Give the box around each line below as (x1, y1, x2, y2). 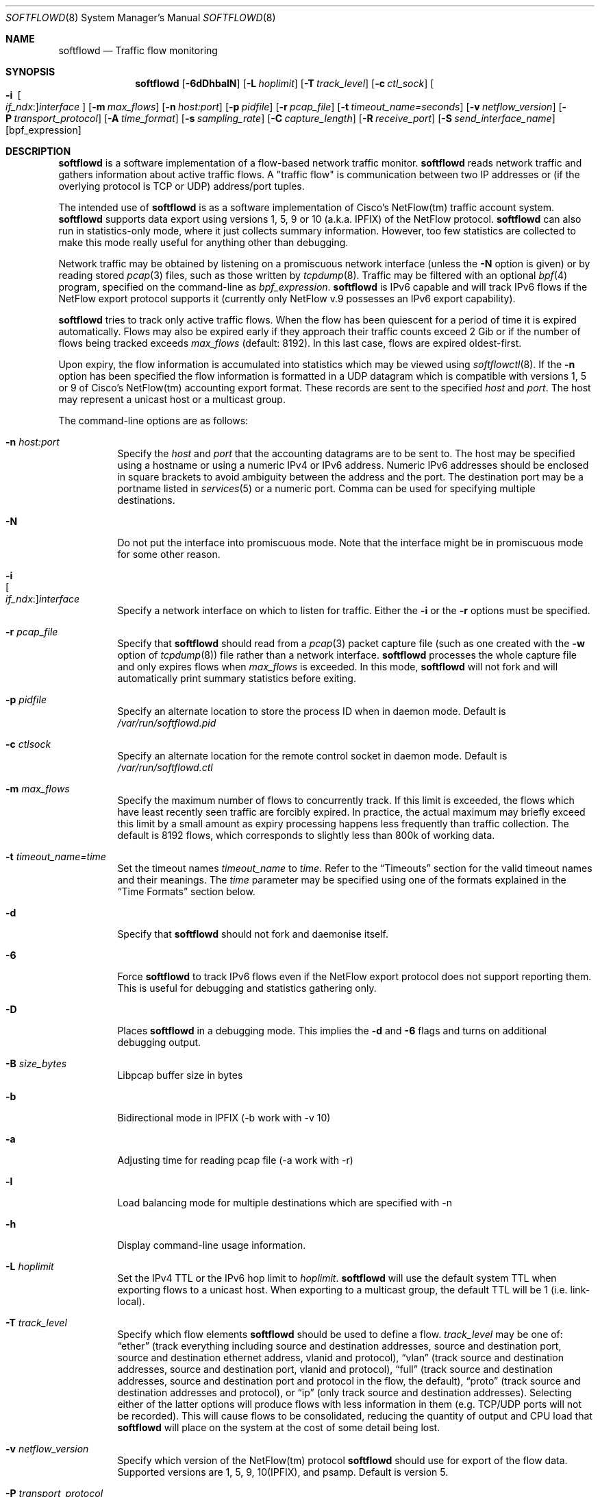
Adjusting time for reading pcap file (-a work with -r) (117, 1154, 353, 1166)
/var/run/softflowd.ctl (117, 762, 213, 773)
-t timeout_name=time (5, 851, 106, 862)
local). (117, 1295, 145, 1307)
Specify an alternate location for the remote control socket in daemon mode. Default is (117, 750, 508, 762)
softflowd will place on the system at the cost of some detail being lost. (117, 1422, 440, 1433)
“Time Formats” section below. (117, 886, 255, 897)
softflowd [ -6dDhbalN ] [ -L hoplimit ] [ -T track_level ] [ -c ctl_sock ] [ (135, 77, 434, 89)
